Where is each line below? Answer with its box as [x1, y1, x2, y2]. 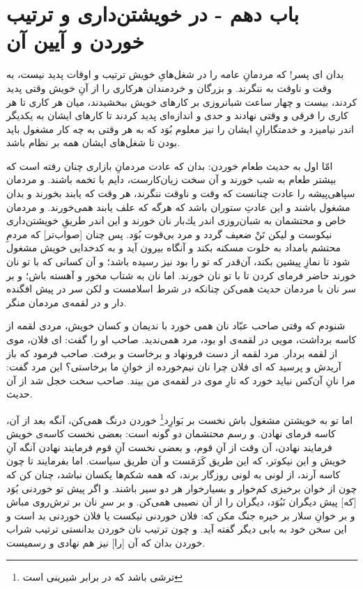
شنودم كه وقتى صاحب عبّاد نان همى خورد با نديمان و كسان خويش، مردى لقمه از [6, 318, 346, 333]
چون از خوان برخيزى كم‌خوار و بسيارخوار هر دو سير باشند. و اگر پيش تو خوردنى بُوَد [6, 480, 357, 495]
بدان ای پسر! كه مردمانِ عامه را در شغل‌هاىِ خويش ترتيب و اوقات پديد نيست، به [6, 67, 344, 81]
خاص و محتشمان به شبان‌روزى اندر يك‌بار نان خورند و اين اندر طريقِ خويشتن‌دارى [6, 213, 346, 228]
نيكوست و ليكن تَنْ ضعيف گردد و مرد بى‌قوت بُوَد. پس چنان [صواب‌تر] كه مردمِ [6, 226, 332, 241]
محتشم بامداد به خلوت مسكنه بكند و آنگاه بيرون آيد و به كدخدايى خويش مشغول [6, 240, 341, 255]
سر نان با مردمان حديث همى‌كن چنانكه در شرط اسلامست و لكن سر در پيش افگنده [6, 281, 357, 296]
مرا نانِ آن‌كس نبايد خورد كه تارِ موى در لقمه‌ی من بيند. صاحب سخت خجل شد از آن [6, 372, 355, 387]
